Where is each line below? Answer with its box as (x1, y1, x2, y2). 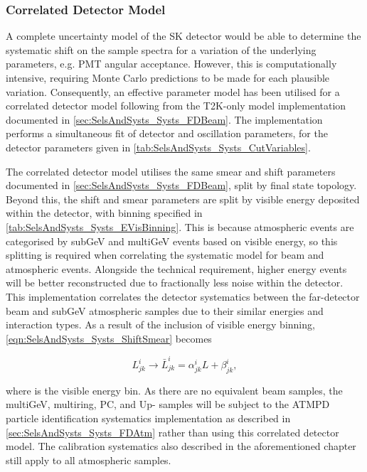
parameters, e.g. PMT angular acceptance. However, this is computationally (6, 56, 337, 71)
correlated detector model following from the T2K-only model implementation (6, 98, 346, 113)
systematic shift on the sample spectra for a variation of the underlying (6, 42, 317, 57)
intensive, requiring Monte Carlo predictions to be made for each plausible (6, 70, 330, 85)
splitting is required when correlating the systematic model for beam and (6, 247, 324, 262)
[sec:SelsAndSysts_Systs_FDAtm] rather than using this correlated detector (6, 424, 339, 439)
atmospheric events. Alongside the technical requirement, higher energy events (6, 261, 347, 276)
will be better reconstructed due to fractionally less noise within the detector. (6, 275, 344, 290)
